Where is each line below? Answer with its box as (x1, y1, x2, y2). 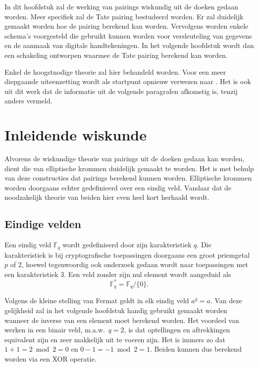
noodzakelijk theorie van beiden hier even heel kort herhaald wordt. (4, 192, 209, 202)
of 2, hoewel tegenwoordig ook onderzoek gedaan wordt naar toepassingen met (10, 259, 248, 270)
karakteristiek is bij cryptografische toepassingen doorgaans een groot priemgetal (4, 249, 250, 260)
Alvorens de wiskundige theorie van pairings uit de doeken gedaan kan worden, (4, 153, 245, 164)
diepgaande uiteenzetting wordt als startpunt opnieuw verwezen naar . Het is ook (4, 76, 251, 87)
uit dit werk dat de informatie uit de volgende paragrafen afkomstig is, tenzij (4, 86, 238, 96)
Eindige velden (4, 216, 82, 231)
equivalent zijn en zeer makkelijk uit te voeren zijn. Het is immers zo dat (4, 334, 225, 344)
